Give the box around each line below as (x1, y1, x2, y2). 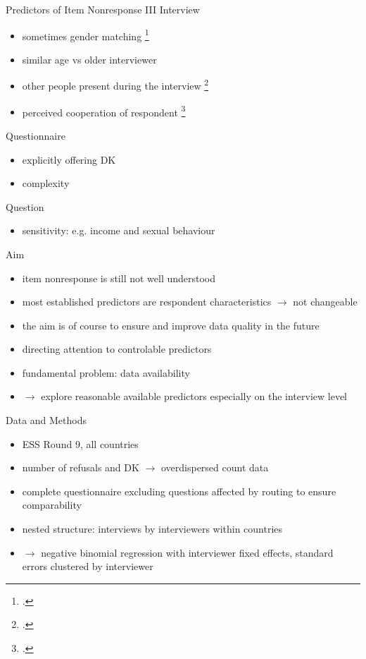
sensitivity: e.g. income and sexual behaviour (22, 223, 215, 238)
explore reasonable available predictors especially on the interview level (41, 389, 347, 404)
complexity (22, 176, 70, 191)
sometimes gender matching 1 (22, 26, 149, 43)
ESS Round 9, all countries (22, 436, 139, 451)
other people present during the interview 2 (22, 76, 209, 93)
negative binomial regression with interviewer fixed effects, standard (41, 545, 334, 560)
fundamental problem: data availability (22, 365, 190, 380)
